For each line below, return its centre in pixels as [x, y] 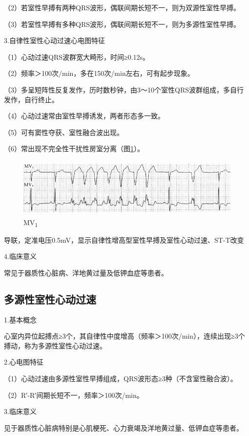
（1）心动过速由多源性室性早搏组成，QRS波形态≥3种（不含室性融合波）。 [121, 379]
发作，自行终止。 [31, 99]
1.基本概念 [20, 319]
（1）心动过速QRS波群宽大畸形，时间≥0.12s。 [77, 57]
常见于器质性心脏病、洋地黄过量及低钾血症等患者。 [86, 272]
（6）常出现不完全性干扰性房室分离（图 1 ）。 [74, 149]
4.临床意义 [20, 256]
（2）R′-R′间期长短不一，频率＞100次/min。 [74, 395]
